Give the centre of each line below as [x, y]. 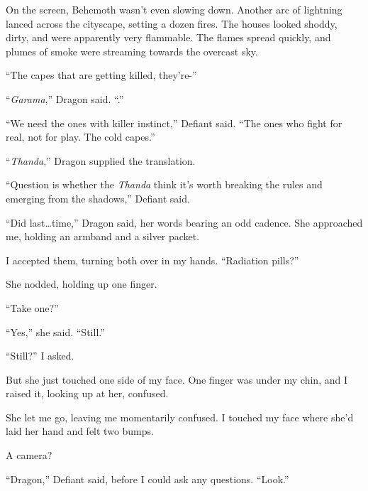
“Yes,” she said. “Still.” [55, 331]
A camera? [29, 455]
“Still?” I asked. [40, 356]
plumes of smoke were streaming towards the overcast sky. [132, 51]
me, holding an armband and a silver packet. [103, 236]
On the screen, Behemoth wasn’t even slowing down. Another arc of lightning [174, 9]
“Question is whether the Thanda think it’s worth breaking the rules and [164, 184]
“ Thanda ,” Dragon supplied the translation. [101, 160]
